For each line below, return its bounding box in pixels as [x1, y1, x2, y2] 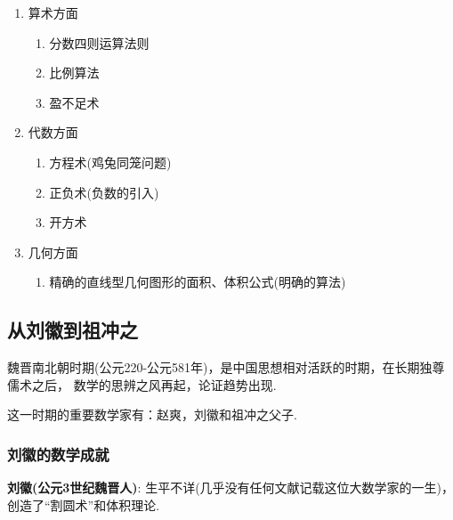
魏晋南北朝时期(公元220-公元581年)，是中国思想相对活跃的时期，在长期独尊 [7, 358, 445, 377]
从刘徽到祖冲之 [7, 316, 138, 344]
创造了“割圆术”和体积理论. [7, 495, 160, 514]
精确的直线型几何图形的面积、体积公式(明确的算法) [49, 272, 346, 291]
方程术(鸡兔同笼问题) [49, 152, 172, 171]
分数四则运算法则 [49, 33, 150, 52]
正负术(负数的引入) [49, 183, 159, 201]
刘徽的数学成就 [7, 443, 109, 465]
